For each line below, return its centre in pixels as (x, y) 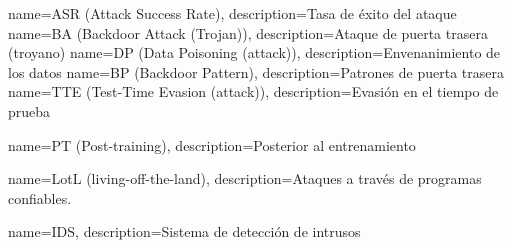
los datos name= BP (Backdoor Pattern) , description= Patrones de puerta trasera (256, 71)
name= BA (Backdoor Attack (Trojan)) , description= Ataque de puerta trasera (248, 32)
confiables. (40, 197)
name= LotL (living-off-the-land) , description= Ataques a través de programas (245, 178)
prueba (29, 110)
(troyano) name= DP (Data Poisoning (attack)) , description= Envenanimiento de (254, 52)
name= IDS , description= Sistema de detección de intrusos (184, 231)
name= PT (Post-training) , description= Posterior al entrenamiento (212, 144)
